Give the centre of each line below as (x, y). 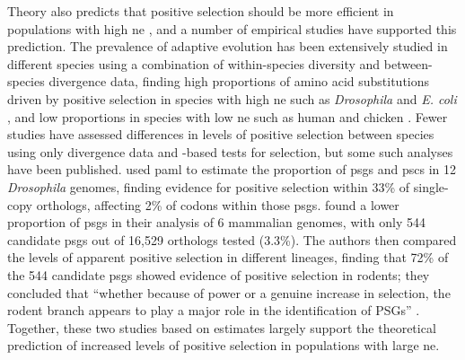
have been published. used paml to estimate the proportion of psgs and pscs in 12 (232, 169)
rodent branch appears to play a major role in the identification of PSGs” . (214, 310)
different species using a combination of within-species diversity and (194, 63)
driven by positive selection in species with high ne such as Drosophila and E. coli (232, 98)
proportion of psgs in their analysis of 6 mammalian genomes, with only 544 (217, 222)
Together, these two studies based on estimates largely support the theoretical (222, 327)
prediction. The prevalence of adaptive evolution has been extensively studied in (228, 46)
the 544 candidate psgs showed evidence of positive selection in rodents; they (219, 274)
